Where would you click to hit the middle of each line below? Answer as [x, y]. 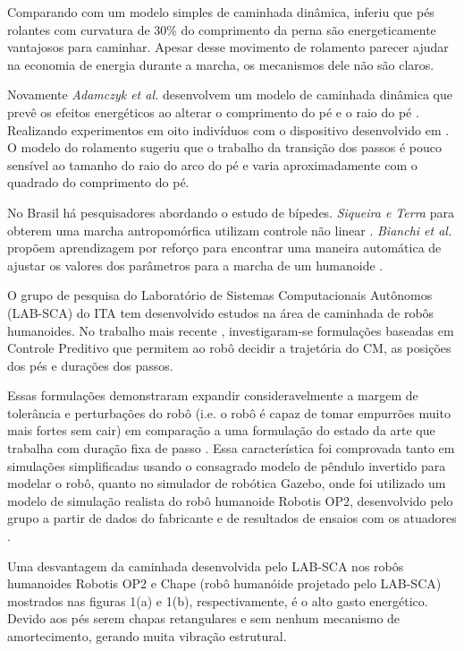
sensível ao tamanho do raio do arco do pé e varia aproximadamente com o [212, 164]
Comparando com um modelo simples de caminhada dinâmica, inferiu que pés [221, 12]
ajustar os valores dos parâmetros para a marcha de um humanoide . [195, 265]
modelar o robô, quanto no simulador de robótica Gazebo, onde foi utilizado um [227, 483]
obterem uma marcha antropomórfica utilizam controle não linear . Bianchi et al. [230, 230]
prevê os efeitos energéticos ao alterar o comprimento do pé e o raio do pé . [213, 111]
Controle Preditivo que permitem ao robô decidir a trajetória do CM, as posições [229, 348]
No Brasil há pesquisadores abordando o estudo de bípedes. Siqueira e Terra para [231, 212]
